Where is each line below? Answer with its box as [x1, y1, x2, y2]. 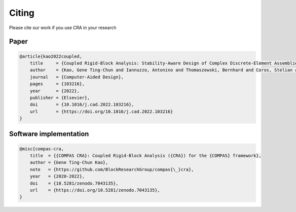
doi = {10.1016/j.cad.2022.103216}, [30, 102, 134, 107]
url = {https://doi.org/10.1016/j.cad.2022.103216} [30, 108, 173, 114]
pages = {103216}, [30, 81, 85, 87]
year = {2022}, [30, 88, 80, 94]
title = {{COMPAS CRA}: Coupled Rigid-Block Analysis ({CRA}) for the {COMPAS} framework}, [30, 153, 261, 159]
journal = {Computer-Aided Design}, [30, 74, 124, 80]
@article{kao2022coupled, [19, 53, 82, 59]
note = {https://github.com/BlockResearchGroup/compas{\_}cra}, [30, 167, 194, 172]
